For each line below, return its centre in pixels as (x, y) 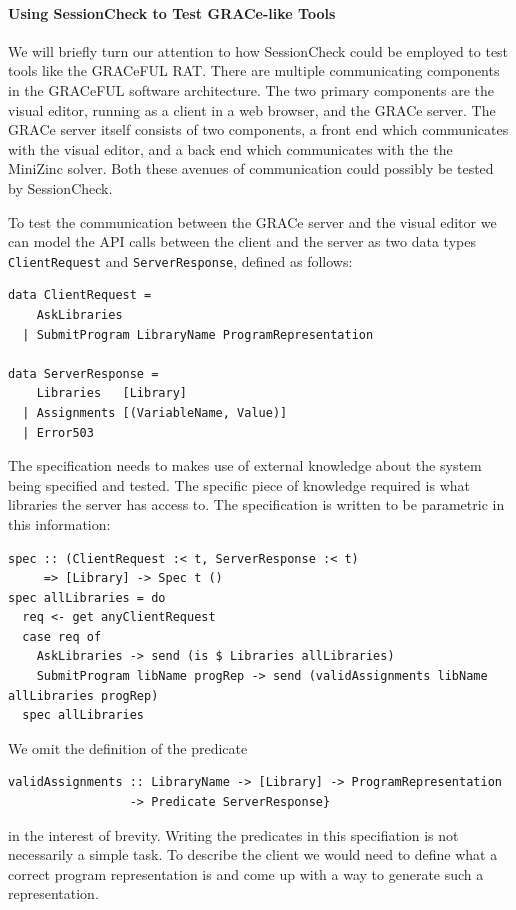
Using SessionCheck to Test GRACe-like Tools (172, 12)
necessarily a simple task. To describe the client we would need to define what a (253, 854)
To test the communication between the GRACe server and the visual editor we (252, 221)
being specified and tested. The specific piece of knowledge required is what (239, 484)
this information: (59, 523)
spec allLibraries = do (87, 597)
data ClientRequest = (80, 295)
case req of (62, 636)
